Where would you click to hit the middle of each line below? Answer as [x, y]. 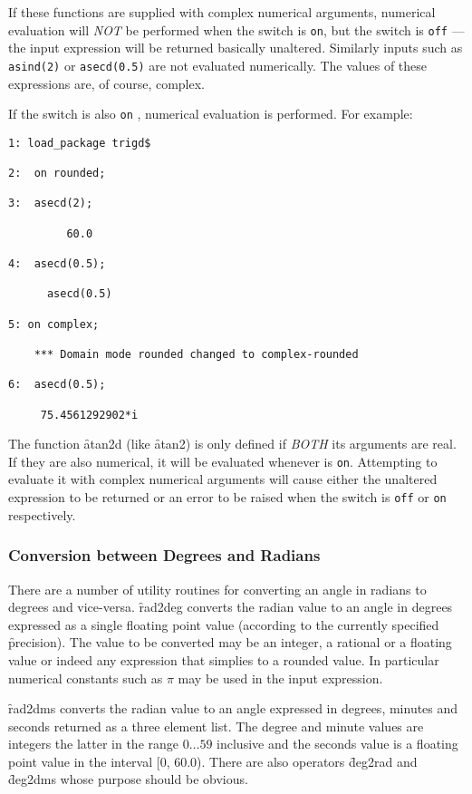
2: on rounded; [57, 174]
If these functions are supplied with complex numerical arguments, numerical [222, 12]
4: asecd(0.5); [57, 264]
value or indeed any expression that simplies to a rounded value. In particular [224, 659]
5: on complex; [54, 324]
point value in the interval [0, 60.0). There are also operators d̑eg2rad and [213, 761]
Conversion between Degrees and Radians [164, 555]
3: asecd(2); [51, 203]
